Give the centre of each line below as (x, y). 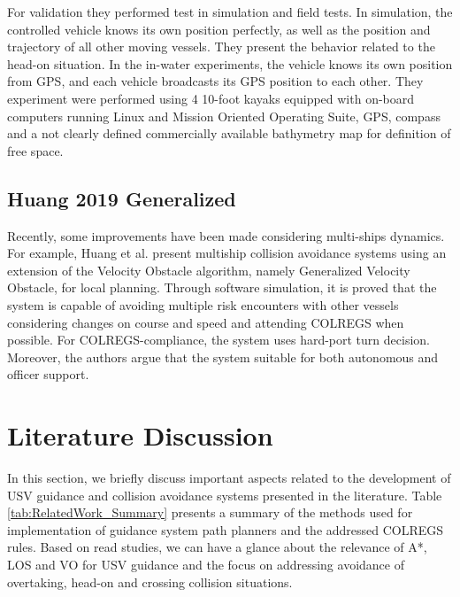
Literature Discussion (140, 435)
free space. (35, 150)
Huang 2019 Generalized (122, 198)
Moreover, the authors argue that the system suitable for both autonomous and (223, 357)
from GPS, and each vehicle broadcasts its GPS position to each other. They (215, 81)
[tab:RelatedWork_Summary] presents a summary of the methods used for (210, 512)
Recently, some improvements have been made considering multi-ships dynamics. (226, 235)
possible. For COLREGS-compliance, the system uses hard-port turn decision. (218, 340)
